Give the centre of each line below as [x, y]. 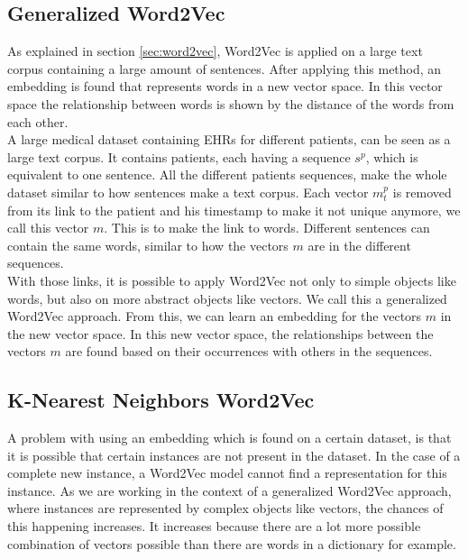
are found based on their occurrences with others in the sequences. [249, 351]
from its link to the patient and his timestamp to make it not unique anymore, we [234, 210]
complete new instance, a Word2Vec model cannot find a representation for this [227, 473]
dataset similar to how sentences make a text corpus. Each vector [188, 192]
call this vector [48, 228]
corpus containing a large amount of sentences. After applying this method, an [225, 68]
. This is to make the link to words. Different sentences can [267, 228]
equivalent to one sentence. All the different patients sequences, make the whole [227, 174]
